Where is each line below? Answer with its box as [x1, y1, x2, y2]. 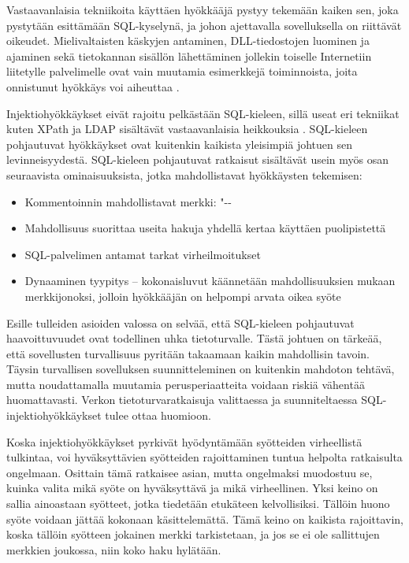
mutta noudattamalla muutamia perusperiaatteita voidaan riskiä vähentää [6, 376, 365, 392]
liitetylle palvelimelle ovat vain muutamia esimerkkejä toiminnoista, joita [6, 63, 358, 80]
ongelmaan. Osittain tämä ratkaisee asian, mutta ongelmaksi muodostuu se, [6, 464, 373, 480]
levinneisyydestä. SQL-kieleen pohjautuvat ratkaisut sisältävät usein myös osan [6, 151, 389, 168]
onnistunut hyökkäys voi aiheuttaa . [6, 78, 180, 94]
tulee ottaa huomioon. [105, 407, 211, 424]
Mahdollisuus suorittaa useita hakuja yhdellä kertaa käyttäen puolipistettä [24, 220, 386, 236]
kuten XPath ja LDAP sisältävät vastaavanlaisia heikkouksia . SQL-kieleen [6, 120, 368, 137]
